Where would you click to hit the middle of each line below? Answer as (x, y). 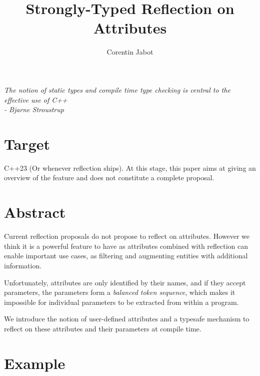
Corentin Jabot (130, 52)
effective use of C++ (36, 99)
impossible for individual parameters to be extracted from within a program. (121, 302)
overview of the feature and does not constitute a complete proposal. (109, 177)
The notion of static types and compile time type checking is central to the (117, 89)
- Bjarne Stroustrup (34, 109)
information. (23, 265)
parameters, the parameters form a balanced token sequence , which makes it (120, 292)
